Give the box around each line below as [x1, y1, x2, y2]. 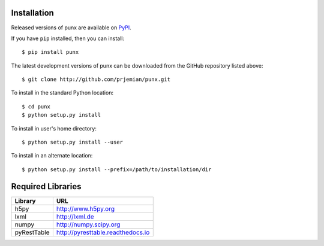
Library [14, 196, 36, 205]
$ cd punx [22, 103, 50, 110]
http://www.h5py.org [56, 204, 115, 212]
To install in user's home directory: [11, 124, 97, 132]
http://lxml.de [56, 212, 94, 221]
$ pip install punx [22, 48, 79, 56]
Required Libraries [11, 181, 82, 192]
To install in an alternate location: [11, 152, 93, 159]
